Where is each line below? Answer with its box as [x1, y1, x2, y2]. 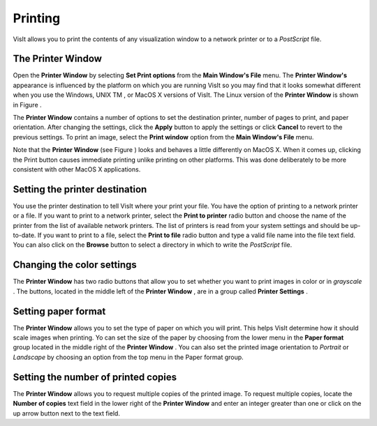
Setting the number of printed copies [13, 371, 177, 383]
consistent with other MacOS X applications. [13, 165, 141, 174]
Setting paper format [13, 305, 106, 317]
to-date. [13, 231, 36, 240]
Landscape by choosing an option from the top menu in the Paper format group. [13, 353, 244, 361]
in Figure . [13, 100, 42, 109]
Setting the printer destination [13, 183, 147, 195]
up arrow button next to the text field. [13, 409, 120, 418]
